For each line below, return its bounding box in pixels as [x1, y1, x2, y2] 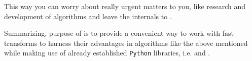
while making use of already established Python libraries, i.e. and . [4, 47, 210, 58]
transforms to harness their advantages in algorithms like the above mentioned [4, 37, 248, 48]
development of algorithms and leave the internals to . [4, 11, 172, 21]
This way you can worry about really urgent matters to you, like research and [4, 1, 246, 11]
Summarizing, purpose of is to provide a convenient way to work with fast [4, 28, 234, 38]
